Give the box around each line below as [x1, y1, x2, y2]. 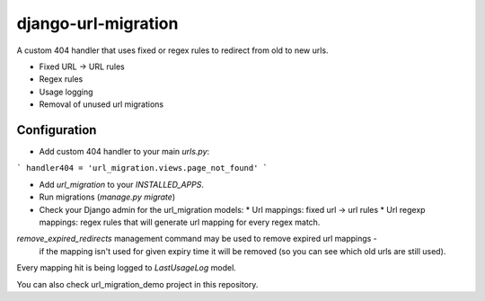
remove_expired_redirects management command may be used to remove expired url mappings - [16, 234, 377, 244]
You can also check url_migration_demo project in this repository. [16, 279, 259, 289]
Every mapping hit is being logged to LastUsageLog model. [16, 262, 237, 273]
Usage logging [39, 86, 93, 97]
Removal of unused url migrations [39, 99, 164, 110]
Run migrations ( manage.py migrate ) [39, 191, 175, 202]
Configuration [16, 122, 97, 137]
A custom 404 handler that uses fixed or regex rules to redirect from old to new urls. [16, 45, 329, 56]
